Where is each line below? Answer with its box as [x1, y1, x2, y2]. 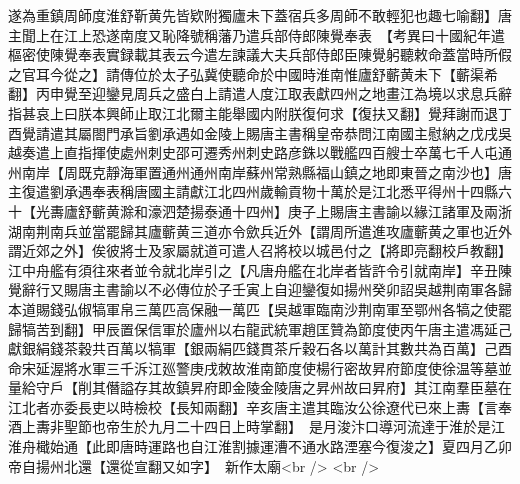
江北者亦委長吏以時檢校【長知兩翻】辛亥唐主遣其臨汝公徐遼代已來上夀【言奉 [8, 396, 512, 417]
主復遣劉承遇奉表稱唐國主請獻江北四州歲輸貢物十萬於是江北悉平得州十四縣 [8, 181, 498, 202]
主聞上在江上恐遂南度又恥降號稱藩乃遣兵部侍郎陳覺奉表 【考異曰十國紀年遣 [8, 24, 505, 45]
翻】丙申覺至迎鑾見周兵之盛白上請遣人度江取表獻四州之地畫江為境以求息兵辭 [8, 83, 512, 104]
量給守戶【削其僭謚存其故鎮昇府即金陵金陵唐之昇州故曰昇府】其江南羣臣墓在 [8, 377, 512, 398]
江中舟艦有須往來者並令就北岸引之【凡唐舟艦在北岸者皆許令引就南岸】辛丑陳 [8, 259, 512, 280]
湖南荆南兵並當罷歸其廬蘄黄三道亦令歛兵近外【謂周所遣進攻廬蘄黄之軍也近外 [8, 220, 512, 241]
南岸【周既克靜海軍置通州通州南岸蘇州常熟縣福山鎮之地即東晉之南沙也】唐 [21, 161, 512, 182]
